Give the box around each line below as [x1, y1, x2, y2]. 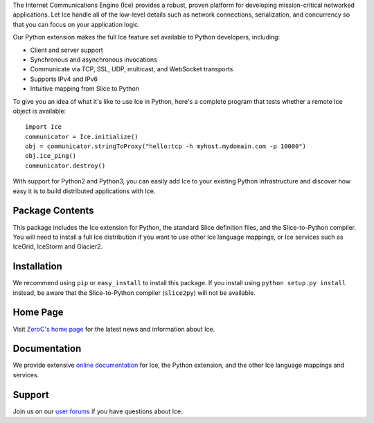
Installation [12, 260, 62, 273]
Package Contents [12, 205, 94, 217]
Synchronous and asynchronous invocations [30, 55, 157, 64]
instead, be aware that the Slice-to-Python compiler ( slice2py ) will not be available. [12, 288, 256, 297]
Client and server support [30, 46, 103, 54]
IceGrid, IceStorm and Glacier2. [12, 242, 103, 251]
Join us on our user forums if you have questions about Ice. [12, 407, 183, 415]
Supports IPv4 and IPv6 [30, 75, 98, 83]
